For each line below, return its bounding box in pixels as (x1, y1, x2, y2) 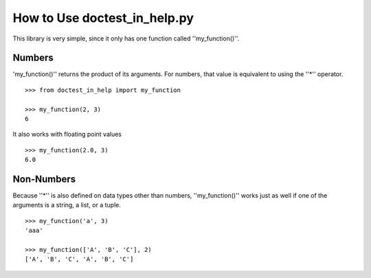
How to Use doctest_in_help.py (12, 10, 194, 25)
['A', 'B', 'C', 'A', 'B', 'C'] (25, 255, 134, 264)
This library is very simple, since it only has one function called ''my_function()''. (12, 34, 240, 43)
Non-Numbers (12, 174, 76, 185)
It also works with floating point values (12, 130, 122, 139)
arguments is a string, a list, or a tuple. (12, 201, 122, 209)
